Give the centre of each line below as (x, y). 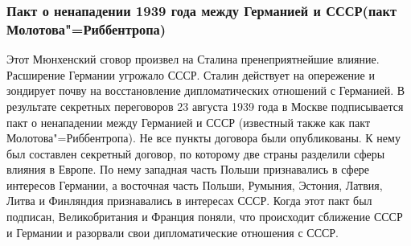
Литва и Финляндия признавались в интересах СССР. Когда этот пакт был (189, 201)
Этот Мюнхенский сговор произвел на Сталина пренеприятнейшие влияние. (193, 59)
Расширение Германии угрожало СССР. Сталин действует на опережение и (191, 74)
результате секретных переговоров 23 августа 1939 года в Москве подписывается (205, 106)
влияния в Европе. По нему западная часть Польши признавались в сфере (188, 169)
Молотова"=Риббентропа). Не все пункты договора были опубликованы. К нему (203, 138)
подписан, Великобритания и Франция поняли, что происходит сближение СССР (205, 217)
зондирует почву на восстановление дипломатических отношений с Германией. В (206, 90)
